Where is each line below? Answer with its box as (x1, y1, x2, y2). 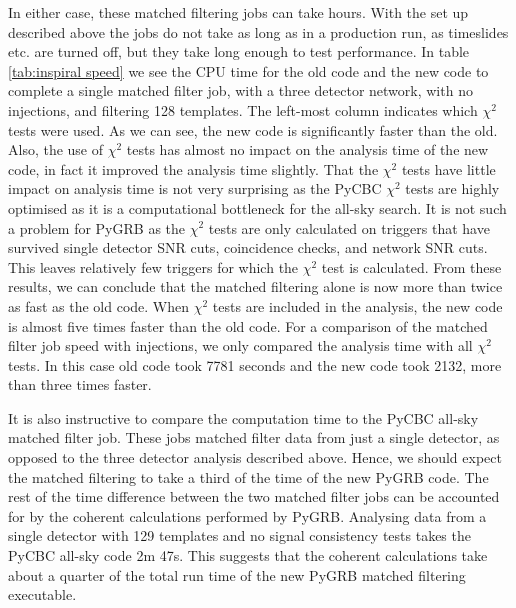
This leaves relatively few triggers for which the (8, 256, 299, 277)
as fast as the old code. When (8, 295, 190, 316)
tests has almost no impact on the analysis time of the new (126, 139, 489, 160)
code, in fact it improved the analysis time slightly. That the (8, 158, 379, 179)
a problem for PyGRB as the (8, 217, 186, 238)
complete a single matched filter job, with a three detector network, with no (8, 80, 473, 101)
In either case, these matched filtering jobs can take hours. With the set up (8, 2, 469, 22)
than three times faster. (8, 374, 152, 395)
